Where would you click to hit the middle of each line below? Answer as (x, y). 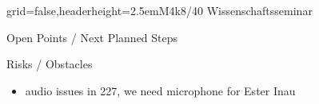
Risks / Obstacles (50, 64)
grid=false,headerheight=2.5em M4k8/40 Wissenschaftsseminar (159, 10)
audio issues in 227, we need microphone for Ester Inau (160, 90)
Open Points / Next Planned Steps (92, 37)
